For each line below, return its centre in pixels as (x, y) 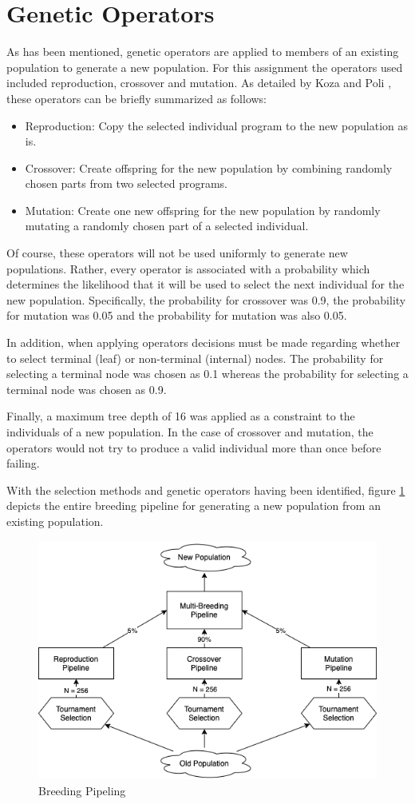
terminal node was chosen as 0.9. (87, 389)
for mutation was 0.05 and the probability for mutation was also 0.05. (177, 315)
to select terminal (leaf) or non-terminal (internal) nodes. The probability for (195, 358)
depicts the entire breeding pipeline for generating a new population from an (194, 505)
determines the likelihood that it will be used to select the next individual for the (206, 284)
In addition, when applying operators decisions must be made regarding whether (204, 342)
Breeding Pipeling (82, 790)
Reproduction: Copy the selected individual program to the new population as (217, 125)
